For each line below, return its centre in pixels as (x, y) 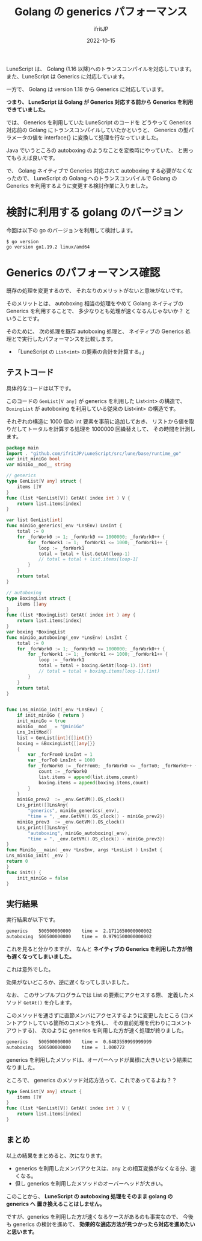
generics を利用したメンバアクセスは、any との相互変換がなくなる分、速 (105, 1168)
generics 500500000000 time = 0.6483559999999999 (79, 1042)
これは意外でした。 (30, 969)
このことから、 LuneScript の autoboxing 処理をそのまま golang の (90, 1196)
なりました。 (22, 1067)
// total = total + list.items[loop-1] (88, 559)
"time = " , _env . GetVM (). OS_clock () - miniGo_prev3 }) (96, 839)
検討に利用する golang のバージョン (95, 213)
